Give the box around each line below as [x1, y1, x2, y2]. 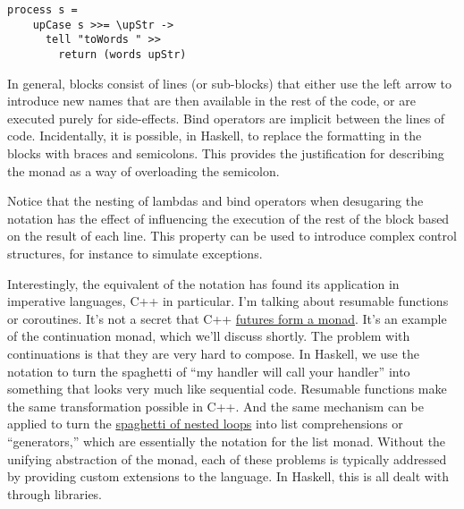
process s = [7, 4, 78, 16]
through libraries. [7, 484, 103, 503]
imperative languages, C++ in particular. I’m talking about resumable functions [7, 292, 449, 310]
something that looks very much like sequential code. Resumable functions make [7, 379, 447, 398]
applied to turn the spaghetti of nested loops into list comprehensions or [7, 414, 403, 433]
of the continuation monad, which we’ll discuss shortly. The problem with [7, 327, 410, 345]
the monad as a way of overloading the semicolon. [7, 161, 280, 180]
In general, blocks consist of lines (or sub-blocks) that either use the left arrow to [7, 73, 451, 92]
